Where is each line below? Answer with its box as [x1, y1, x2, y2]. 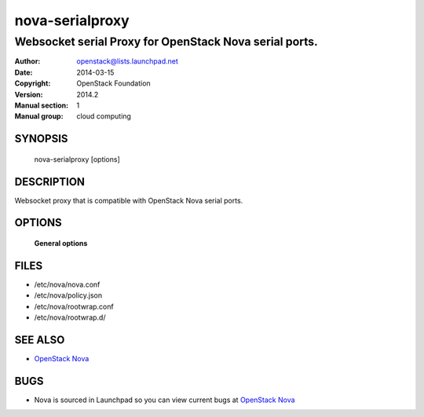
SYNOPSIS [14, 132, 68, 145]
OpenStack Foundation [76, 79, 151, 88]
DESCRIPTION [14, 175, 86, 188]
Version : [14, 90, 43, 99]
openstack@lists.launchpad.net [76, 57, 178, 66]
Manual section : [14, 101, 69, 110]
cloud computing [76, 112, 131, 121]
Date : [14, 68, 33, 77]
